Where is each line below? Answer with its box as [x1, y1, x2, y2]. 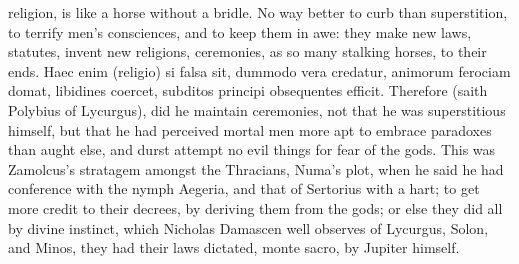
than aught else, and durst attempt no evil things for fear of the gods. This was [8, 139, 496, 160]
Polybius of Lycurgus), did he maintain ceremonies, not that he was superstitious [8, 99, 506, 120]
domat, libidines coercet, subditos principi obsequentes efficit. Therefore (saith [8, 80, 488, 101]
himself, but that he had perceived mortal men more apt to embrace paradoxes [8, 119, 492, 140]
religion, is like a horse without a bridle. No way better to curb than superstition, [8, 2, 508, 22]
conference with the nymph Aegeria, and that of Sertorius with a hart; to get [8, 178, 480, 199]
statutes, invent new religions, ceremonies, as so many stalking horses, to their [8, 41, 487, 62]
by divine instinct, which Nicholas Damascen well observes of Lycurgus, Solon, [8, 217, 489, 238]
